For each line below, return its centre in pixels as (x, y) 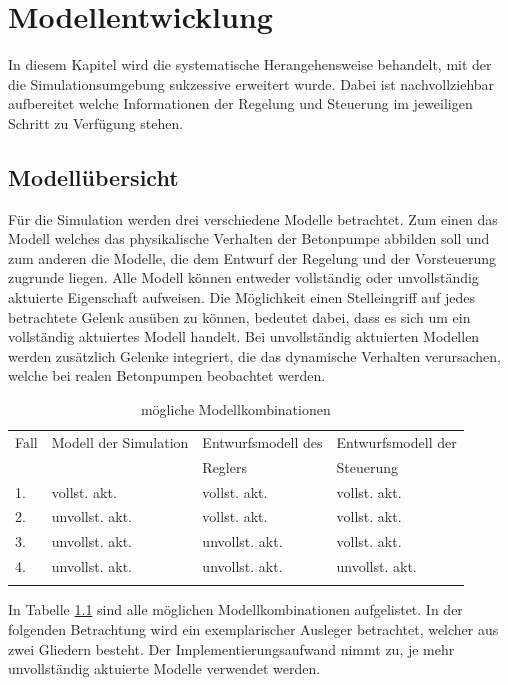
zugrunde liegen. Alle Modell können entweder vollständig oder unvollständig (243, 277)
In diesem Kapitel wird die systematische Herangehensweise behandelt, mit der (250, 64)
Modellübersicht (93, 176)
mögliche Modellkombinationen (235, 409)
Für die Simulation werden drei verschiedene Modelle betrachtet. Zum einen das (253, 218)
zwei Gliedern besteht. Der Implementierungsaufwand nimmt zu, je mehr (231, 648)
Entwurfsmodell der (396, 441)
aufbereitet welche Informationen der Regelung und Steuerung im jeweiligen (240, 103)
